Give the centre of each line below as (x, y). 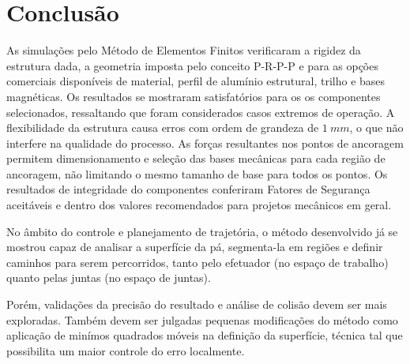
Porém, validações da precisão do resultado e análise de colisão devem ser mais (197, 304)
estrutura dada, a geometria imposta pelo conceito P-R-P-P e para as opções (192, 65)
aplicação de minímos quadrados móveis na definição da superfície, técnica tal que (205, 335)
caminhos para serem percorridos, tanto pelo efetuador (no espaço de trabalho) (197, 262)
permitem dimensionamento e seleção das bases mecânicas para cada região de (196, 158)
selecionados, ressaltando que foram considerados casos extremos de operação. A (201, 112)
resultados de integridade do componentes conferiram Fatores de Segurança (188, 189)
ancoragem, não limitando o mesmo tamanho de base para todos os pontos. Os (197, 173)
